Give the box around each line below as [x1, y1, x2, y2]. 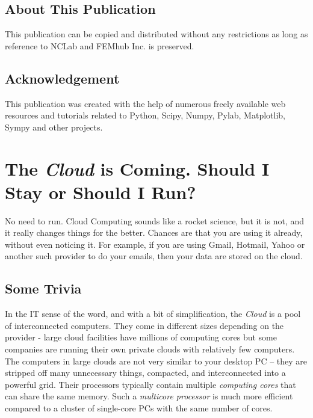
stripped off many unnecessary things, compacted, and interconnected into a [5, 366, 286, 379]
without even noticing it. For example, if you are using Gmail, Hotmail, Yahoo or [5, 238, 305, 250]
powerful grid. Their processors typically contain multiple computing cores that [5, 378, 296, 390]
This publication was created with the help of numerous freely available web [5, 97, 286, 109]
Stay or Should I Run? [5, 179, 196, 204]
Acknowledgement [5, 69, 120, 87]
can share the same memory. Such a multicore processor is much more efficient [5, 390, 293, 402]
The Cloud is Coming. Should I [5, 156, 270, 181]
